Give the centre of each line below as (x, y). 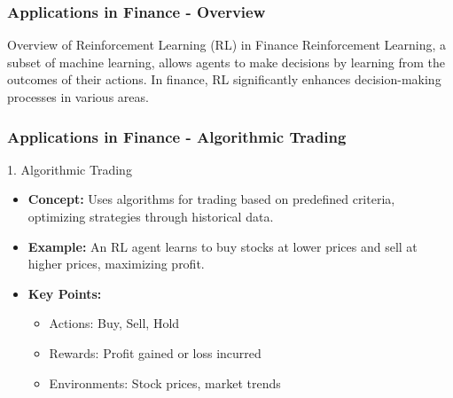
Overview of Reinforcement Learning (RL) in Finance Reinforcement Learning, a (227, 45)
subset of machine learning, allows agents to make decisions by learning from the (226, 62)
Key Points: (65, 293)
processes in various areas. (78, 97)
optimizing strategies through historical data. (151, 216)
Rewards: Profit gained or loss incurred (155, 352)
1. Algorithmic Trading (70, 169)
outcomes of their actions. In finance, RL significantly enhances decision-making (224, 79)
